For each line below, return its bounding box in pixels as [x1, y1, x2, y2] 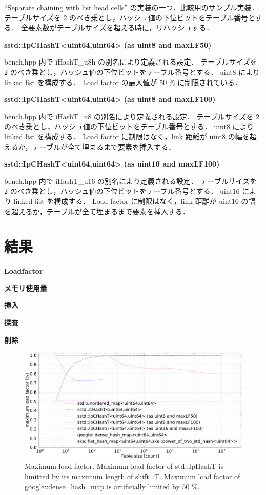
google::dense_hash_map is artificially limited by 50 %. [25, 481, 200, 491]
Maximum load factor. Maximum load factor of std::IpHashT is [25, 461, 224, 471]
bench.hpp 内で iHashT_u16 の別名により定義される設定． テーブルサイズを [4, 175, 257, 186]
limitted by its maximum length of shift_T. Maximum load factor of [25, 471, 240, 482]
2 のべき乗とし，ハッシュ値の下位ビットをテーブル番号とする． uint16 [4, 185, 240, 196]
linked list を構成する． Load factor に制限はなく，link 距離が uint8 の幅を [4, 131, 250, 141]
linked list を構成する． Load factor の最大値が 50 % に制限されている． [4, 76, 242, 87]
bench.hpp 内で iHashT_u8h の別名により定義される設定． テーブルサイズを [4, 56, 258, 67]
